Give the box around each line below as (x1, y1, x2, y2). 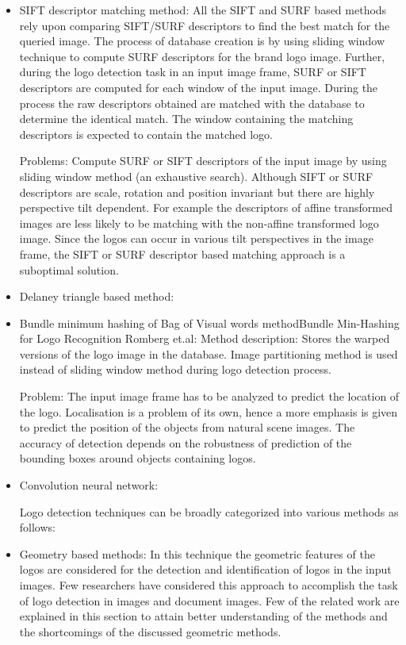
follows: (19, 519, 56, 536)
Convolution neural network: (19, 477, 159, 493)
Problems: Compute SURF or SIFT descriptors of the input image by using (19, 152, 387, 169)
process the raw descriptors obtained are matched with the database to (19, 94, 365, 111)
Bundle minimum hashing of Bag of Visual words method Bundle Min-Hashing (19, 314, 400, 331)
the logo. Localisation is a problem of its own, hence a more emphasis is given (19, 403, 398, 420)
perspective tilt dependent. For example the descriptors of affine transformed (19, 199, 393, 216)
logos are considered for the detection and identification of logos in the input (19, 561, 392, 578)
